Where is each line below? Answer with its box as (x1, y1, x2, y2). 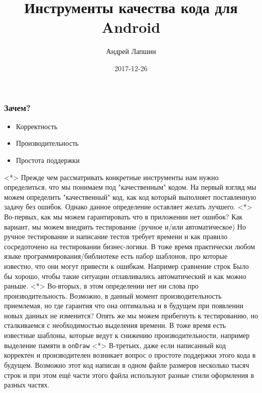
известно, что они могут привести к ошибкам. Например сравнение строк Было (4, 260, 249, 271)
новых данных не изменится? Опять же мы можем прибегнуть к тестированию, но (4, 310, 258, 320)
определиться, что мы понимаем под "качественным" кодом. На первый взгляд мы (4, 182, 256, 192)
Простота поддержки (16, 154, 80, 165)
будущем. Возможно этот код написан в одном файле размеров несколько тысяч (4, 359, 249, 370)
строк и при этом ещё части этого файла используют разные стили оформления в (4, 369, 254, 380)
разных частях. (4, 379, 50, 390)
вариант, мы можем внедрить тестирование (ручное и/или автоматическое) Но (4, 221, 246, 232)
